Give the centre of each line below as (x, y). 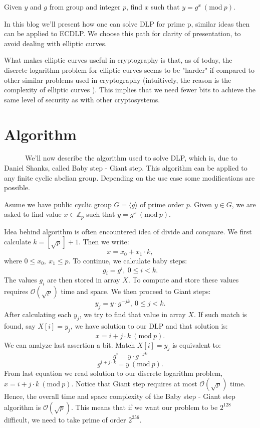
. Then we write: (104, 242)
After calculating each (38, 314)
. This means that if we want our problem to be (145, 407)
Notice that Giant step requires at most (137, 384)
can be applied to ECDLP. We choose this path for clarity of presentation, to (122, 33)
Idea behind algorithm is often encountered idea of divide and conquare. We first (128, 231)
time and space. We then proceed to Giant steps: (136, 291)
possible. (17, 187)
